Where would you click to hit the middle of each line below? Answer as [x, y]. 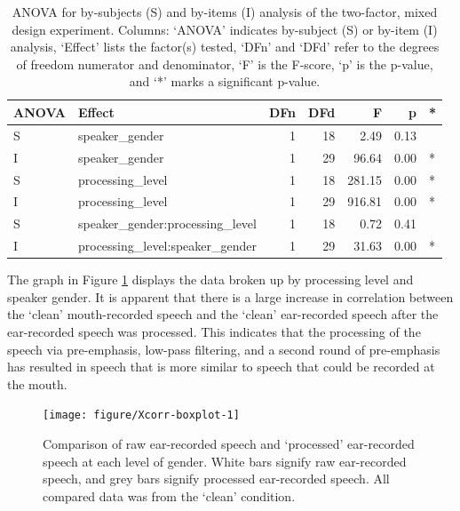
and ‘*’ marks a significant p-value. [225, 81]
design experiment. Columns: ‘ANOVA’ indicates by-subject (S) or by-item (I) [225, 29]
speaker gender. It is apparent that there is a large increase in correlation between [230, 296]
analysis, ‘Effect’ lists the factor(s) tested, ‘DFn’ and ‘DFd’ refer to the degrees [225, 47]
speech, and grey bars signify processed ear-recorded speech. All [216, 479]
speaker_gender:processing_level [167, 224]
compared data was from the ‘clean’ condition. [169, 495]
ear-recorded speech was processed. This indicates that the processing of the [214, 331]
